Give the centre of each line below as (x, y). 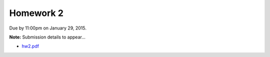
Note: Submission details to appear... (47, 37)
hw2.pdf (30, 46)
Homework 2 (36, 13)
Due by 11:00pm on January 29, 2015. (48, 28)
